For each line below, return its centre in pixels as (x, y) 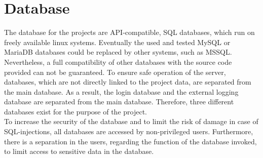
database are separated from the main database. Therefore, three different (119, 102)
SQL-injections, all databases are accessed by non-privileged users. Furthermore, (129, 131)
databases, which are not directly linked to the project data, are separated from (128, 82)
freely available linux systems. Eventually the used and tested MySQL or (117, 42)
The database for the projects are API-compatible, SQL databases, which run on (129, 32)
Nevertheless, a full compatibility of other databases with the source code (118, 62)
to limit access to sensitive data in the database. (79, 151)
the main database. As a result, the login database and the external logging (121, 91)
